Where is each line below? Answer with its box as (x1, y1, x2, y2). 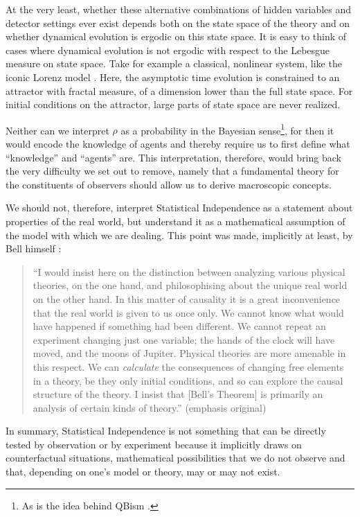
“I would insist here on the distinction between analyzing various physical (33, 264, 345, 279)
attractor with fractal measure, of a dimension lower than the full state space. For (6, 83, 353, 98)
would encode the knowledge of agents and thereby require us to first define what (6, 137, 350, 150)
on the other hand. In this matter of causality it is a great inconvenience (33, 291, 341, 306)
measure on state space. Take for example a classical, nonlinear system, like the (6, 56, 342, 71)
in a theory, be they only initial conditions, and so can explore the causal (33, 373, 343, 387)
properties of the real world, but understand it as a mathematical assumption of (6, 213, 345, 228)
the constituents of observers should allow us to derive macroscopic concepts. (6, 177, 332, 191)
